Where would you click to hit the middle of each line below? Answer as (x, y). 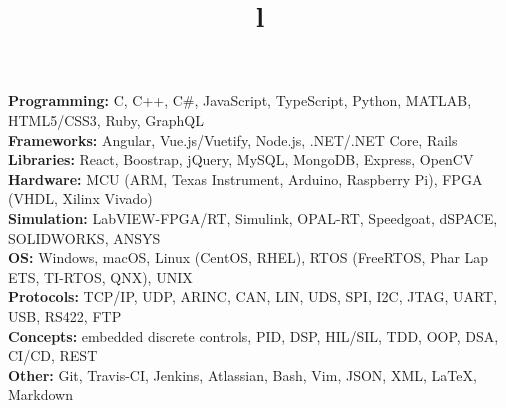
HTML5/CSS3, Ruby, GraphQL (106, 119)
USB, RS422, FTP (65, 315)
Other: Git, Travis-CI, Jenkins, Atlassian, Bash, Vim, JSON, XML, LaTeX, (242, 374)
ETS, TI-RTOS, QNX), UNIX (100, 276)
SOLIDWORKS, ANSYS (84, 237)
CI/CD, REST (53, 355)
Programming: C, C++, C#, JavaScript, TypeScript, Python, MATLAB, (240, 100)
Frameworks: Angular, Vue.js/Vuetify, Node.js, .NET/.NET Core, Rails (233, 139)
